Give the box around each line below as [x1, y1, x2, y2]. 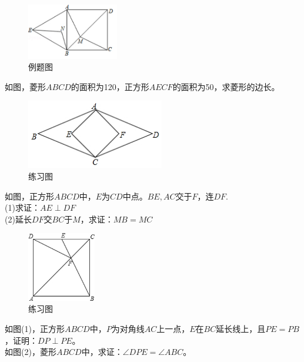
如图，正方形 [5, 190, 54, 202]
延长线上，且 [216, 323, 266, 335]
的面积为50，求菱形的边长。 [172, 80, 280, 92]
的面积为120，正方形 [71, 80, 149, 92]
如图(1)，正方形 [5, 323, 65, 335]
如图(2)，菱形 [5, 346, 56, 358]
